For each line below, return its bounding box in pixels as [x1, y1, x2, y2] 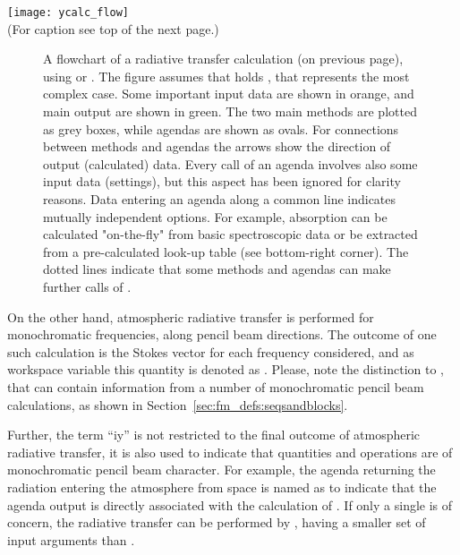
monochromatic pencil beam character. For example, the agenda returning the [7, 460, 436, 479]
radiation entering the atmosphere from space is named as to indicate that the [7, 477, 437, 496]
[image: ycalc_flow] [7, 6, 130, 19]
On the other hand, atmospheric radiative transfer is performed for [7, 307, 374, 326]
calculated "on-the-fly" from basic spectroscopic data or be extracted [43, 225, 418, 243]
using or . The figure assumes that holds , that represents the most [43, 66, 410, 85]
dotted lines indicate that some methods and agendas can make [43, 260, 391, 278]
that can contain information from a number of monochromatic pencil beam [7, 377, 424, 396]
